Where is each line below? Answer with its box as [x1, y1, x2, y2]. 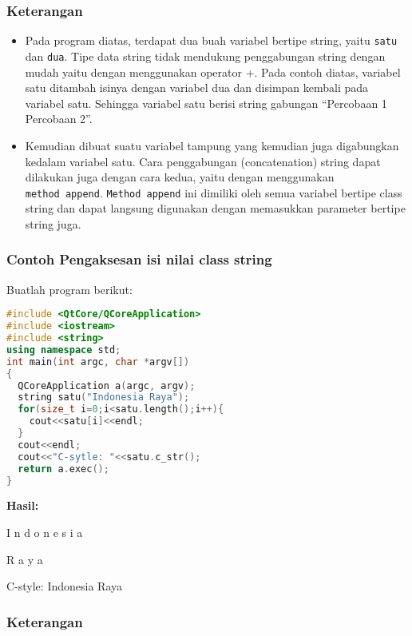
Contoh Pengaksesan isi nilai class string [6, 249, 272, 269]
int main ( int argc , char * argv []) [6, 356, 190, 368]
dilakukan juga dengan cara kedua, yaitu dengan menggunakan [25, 169, 335, 185]
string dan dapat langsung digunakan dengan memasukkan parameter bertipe [25, 200, 406, 217]
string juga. [25, 215, 81, 232]
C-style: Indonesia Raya [6, 578, 122, 594]
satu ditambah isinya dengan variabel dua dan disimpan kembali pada [25, 79, 369, 96]
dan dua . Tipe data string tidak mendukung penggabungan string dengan [25, 47, 386, 64]
